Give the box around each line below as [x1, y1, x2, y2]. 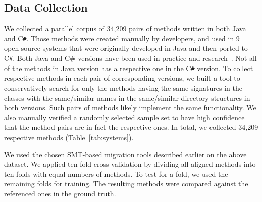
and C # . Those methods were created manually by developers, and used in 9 [4, 33, 240, 43]
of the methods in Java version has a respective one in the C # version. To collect [4, 62, 253, 73]
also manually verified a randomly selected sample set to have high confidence [4, 112, 245, 122]
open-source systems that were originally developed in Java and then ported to [4, 43, 248, 53]
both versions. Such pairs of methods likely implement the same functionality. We [4, 102, 256, 113]
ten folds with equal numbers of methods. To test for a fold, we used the [4, 168, 228, 179]
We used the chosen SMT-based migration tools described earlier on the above [4, 149, 247, 159]
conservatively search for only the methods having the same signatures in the [4, 82, 242, 93]
